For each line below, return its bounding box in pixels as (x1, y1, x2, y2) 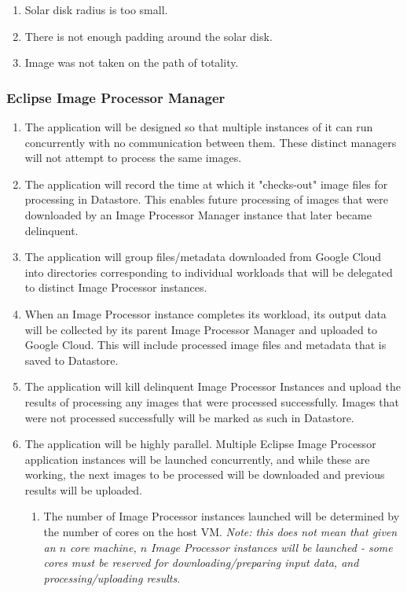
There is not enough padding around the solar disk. (24, 28, 273, 44)
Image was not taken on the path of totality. (24, 54, 239, 71)
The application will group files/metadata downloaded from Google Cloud (24, 248, 382, 265)
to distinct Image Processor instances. (24, 279, 207, 296)
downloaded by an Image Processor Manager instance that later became (24, 206, 372, 222)
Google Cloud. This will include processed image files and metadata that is (24, 336, 387, 353)
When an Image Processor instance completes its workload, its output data (24, 305, 387, 322)
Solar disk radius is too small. (24, 2, 168, 17)
